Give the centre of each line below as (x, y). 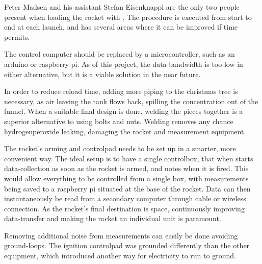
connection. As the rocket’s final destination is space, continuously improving (124, 208)
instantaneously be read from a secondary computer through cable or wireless (125, 198)
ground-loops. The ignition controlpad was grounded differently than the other (127, 245)
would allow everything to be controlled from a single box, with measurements (126, 178)
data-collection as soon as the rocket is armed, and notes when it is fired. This (126, 168)
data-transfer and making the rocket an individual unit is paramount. (113, 218)
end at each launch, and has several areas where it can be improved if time (121, 27)
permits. (17, 37)
